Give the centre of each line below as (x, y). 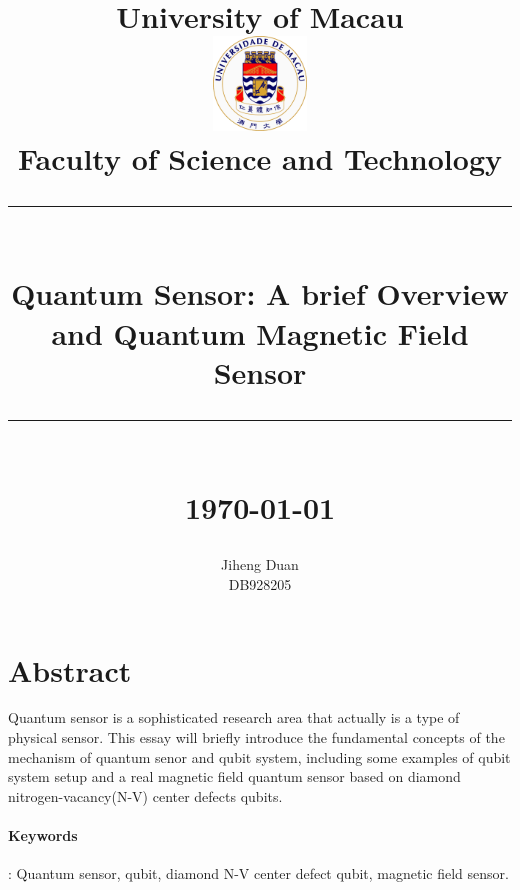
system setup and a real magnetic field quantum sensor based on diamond (234, 776)
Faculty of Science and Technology (260, 158)
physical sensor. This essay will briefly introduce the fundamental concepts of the (256, 737)
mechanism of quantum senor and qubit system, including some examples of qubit (259, 756)
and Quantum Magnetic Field (260, 332)
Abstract (70, 669)
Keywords (43, 835)
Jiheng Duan (260, 564)
